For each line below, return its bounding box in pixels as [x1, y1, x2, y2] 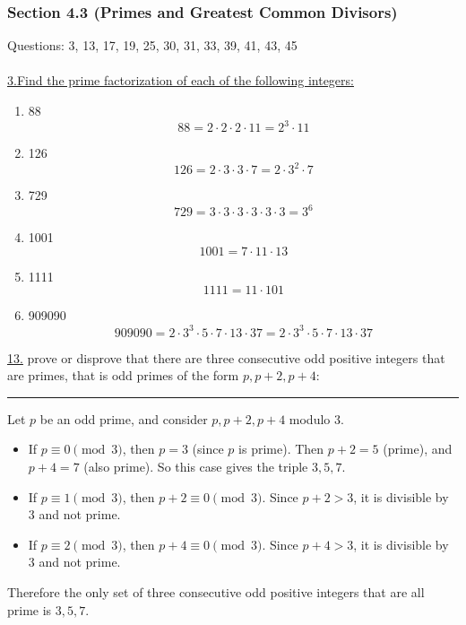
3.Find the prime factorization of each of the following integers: [7, 71, 354, 90]
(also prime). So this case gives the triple [83, 456, 308, 475]
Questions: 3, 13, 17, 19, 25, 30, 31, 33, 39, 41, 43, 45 [7, 36, 298, 55]
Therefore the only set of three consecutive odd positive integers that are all [7, 582, 425, 601]
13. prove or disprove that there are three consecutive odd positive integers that [7, 348, 445, 367]
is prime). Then [238, 439, 324, 458]
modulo [289, 409, 331, 428]
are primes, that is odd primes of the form [7, 366, 239, 385]
